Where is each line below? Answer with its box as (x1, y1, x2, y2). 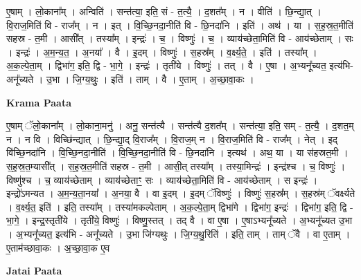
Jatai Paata (6, 263, 62, 278)
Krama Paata (6, 95, 71, 109)
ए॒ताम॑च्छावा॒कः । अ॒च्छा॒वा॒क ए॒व (6, 240, 110, 254)
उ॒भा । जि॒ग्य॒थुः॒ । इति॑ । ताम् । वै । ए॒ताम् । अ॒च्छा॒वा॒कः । (46, 71, 254, 86)
